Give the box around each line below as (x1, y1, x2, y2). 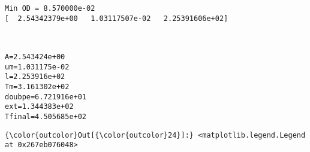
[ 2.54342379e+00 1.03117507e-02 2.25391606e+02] (5, 14, 228, 23)
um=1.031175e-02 (5, 62, 70, 71)
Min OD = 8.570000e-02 (5, 4, 95, 13)
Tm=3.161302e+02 (5, 82, 70, 91)
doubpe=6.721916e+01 (5, 92, 87, 101)
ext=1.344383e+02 (5, 102, 74, 111)
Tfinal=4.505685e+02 (5, 112, 87, 121)
